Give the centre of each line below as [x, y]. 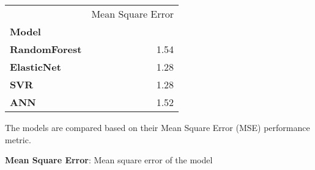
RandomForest [46, 49]
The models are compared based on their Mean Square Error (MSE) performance [157, 127]
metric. [18, 139]
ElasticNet [35, 67]
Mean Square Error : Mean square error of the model [109, 160]
